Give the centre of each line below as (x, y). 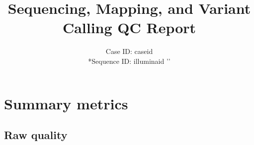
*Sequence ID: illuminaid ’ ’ (129, 61)
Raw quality (36, 135)
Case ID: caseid (129, 51)
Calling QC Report (129, 27)
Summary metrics (66, 103)
